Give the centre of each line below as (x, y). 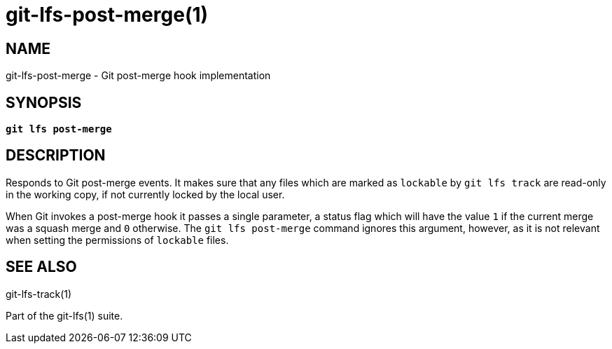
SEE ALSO (41, 267)
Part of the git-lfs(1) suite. (64, 315)
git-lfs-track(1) (39, 294)
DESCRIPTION (56, 156)
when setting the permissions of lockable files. (117, 240)
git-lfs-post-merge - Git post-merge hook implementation (138, 76)
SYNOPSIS (44, 102)
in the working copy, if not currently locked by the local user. (145, 194)
